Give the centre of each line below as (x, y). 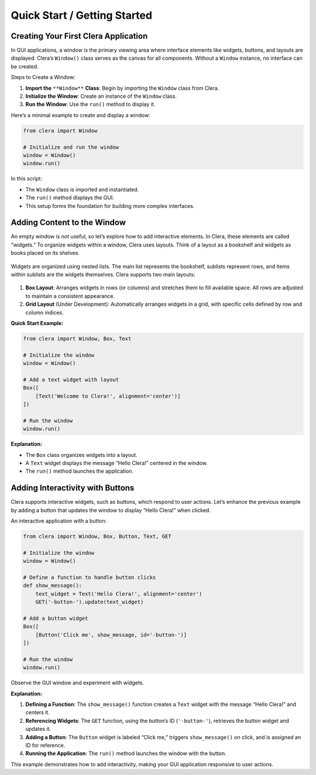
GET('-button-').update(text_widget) (90, 602)
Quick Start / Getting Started (81, 15)
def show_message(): (52, 585)
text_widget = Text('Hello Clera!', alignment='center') (119, 594)
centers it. (37, 712)
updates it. (38, 729)
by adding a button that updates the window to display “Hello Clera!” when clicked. (111, 510)
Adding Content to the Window (68, 223)
